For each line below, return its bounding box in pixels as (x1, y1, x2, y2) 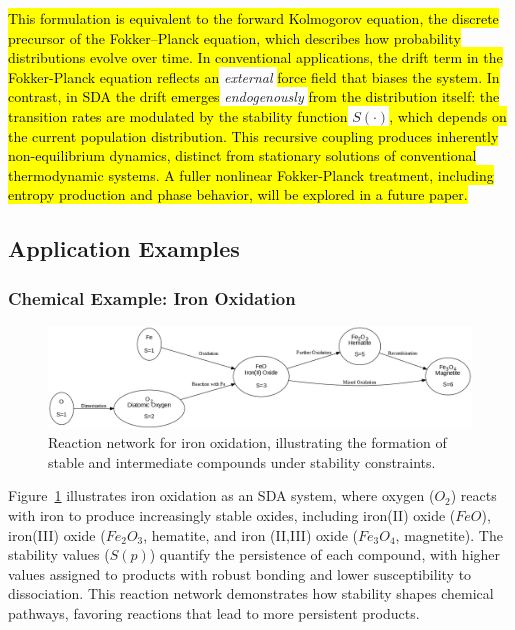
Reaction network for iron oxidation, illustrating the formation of (48, 432, 447, 453)
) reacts (450, 485, 497, 506)
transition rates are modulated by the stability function (8, 105, 348, 126)
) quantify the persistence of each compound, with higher (149, 544, 501, 565)
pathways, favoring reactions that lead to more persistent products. (8, 602, 420, 623)
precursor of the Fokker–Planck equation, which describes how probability (8, 27, 461, 48)
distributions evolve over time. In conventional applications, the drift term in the (8, 47, 503, 68)
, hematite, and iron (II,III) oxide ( (143, 524, 358, 545)
